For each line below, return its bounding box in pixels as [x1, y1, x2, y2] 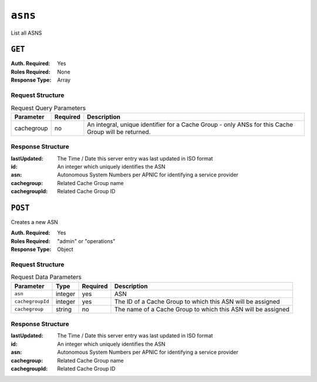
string [56, 305, 72, 313]
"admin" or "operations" [57, 237, 116, 244]
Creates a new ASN [11, 218, 58, 226]
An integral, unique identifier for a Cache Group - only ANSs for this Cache [87, 120, 294, 129]
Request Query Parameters [11, 103, 86, 112]
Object [57, 246, 73, 253]
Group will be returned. [87, 128, 151, 136]
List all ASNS [11, 29, 42, 36]
